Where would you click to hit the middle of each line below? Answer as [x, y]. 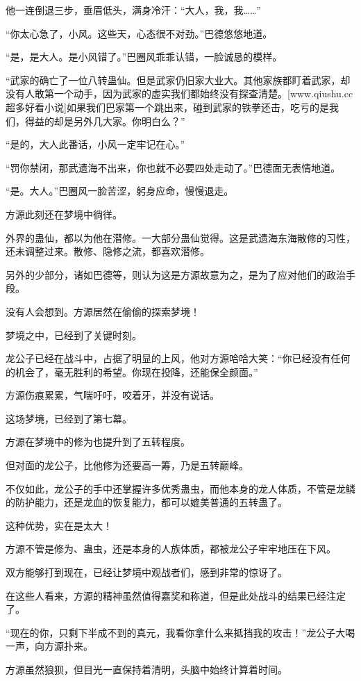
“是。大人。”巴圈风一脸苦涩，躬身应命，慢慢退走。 [120, 191]
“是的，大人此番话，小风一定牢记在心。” [95, 144]
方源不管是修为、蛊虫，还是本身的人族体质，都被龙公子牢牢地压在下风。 [171, 549]
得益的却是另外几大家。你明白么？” [105, 121]
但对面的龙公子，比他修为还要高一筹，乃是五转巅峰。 [127, 465]
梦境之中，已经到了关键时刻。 [74, 335]
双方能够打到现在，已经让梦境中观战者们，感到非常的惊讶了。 [146, 572]
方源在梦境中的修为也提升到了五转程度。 [98, 442]
